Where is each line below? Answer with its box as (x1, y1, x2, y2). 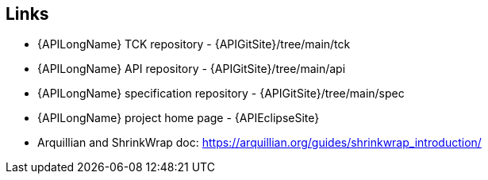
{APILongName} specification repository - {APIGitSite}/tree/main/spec (37, 86, 405, 101)
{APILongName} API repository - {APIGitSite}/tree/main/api (37, 62, 346, 76)
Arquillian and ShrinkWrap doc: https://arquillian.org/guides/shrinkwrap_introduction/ (37, 136, 482, 150)
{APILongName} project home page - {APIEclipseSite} (37, 111, 320, 125)
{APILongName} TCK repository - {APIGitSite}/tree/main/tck (37, 37, 351, 52)
